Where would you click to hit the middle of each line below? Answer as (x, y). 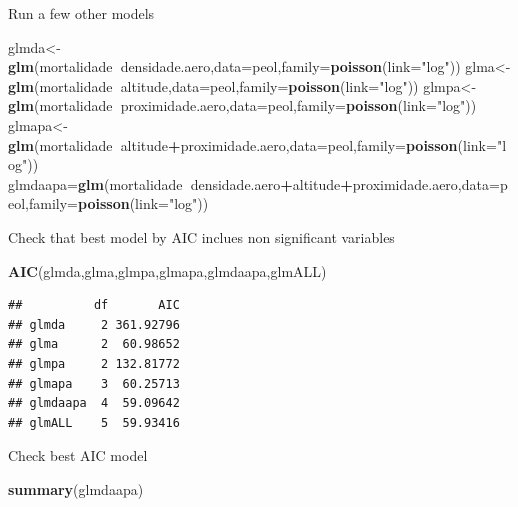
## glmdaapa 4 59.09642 (94, 403)
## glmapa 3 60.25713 (94, 383)
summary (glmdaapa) (76, 488)
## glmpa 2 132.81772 (94, 363)
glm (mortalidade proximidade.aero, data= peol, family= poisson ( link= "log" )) (242, 105)
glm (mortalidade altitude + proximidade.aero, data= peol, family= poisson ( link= (252, 144)
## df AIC (94, 305)
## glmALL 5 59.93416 (94, 422)
